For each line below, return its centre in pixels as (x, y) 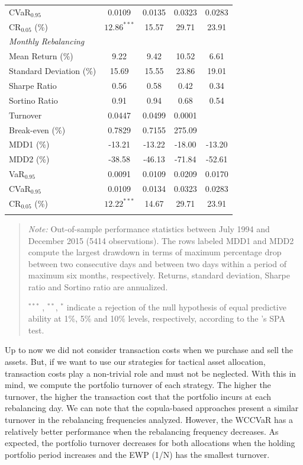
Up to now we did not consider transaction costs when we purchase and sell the (149, 350)
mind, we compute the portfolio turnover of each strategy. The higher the (138, 385)
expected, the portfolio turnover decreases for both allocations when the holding (150, 443)
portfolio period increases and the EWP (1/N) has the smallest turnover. (137, 454)
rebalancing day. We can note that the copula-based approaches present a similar (152, 408)
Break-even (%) (37, 129)
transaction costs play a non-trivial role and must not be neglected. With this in (151, 373)
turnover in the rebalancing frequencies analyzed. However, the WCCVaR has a (149, 419)
